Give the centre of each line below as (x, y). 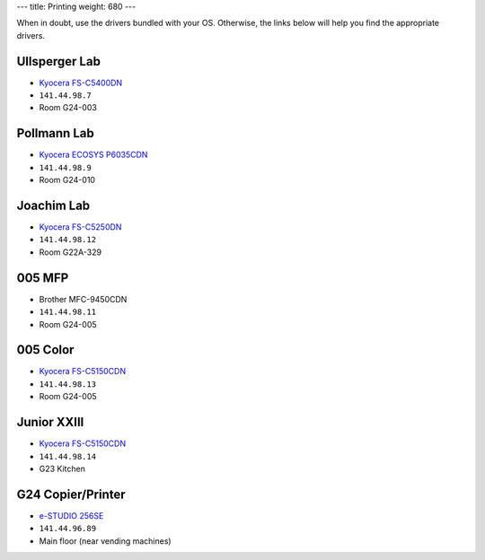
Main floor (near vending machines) (105, 541)
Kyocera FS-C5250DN (80, 227)
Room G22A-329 (71, 252)
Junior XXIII (50, 422)
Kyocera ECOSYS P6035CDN (93, 155)
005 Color (45, 350)
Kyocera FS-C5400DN (81, 83)
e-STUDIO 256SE (71, 515)
